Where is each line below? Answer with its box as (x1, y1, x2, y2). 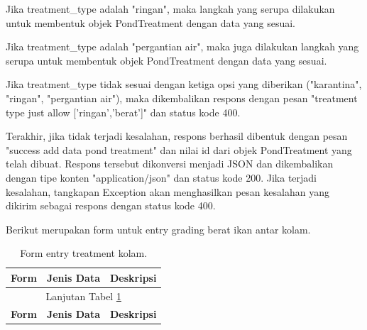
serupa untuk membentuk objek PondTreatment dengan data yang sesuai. (6, 53, 327, 67)
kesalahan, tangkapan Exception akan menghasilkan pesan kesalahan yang (6, 184, 329, 199)
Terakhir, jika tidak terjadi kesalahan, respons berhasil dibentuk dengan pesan (6, 128, 348, 143)
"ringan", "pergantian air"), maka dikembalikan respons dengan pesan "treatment (6, 90, 358, 105)
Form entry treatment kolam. (20, 246, 148, 260)
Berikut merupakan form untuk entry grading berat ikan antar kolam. (6, 221, 311, 236)
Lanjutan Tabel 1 (45, 288, 121, 303)
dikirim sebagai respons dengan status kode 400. (6, 198, 216, 213)
